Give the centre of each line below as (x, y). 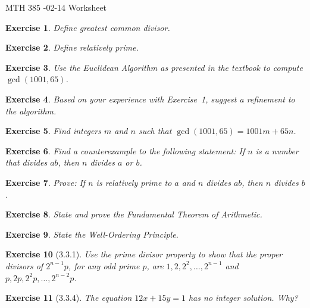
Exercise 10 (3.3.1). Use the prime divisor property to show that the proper (144, 254)
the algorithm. (31, 111)
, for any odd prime (104, 265)
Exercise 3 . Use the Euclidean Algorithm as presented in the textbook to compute (154, 67)
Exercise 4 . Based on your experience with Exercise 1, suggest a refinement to (150, 99)
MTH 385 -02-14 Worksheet (56, 7)
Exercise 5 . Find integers (53, 131)
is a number (277, 150)
